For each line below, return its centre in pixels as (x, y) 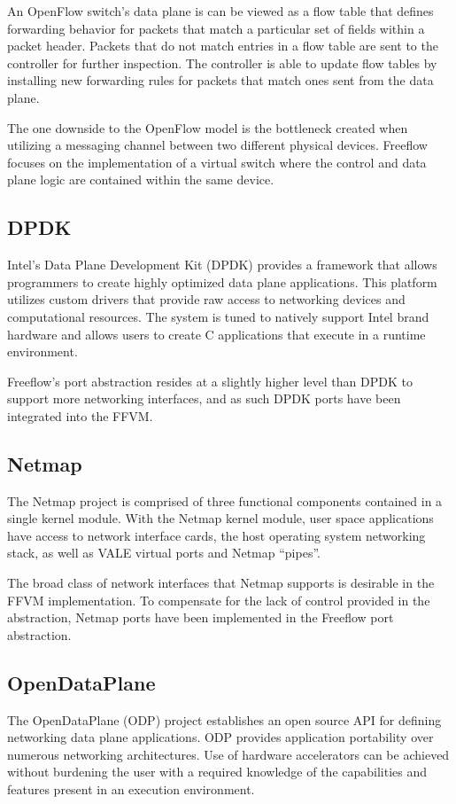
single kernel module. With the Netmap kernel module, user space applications (220, 518)
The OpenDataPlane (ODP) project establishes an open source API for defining (224, 719)
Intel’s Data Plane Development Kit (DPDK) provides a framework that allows (222, 265)
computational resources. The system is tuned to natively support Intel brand (218, 316)
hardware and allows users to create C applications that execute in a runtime (216, 334)
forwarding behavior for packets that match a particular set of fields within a (216, 28)
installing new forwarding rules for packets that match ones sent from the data (220, 80)
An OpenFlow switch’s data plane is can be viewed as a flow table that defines (220, 11)
